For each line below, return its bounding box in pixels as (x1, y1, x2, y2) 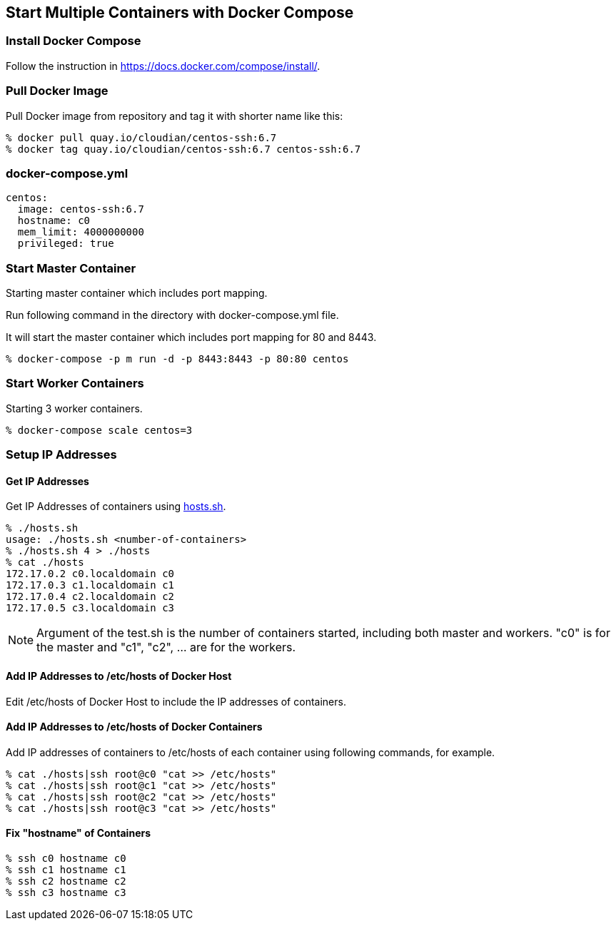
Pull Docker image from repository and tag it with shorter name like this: (6, 109, 343, 122)
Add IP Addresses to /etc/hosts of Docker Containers (6, 721, 263, 733)
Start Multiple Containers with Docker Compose (6, 4, 354, 21)
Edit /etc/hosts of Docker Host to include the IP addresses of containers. (6, 695, 346, 708)
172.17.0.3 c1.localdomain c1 (6, 579, 175, 591)
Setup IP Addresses (6, 447, 117, 462)
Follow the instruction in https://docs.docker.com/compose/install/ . (6, 59, 320, 72)
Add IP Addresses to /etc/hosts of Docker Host (6, 670, 232, 682)
